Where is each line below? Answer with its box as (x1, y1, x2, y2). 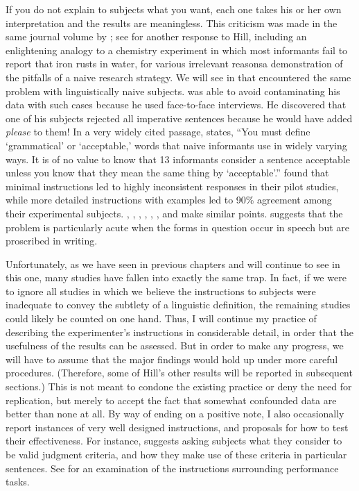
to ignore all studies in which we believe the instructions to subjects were (6, 283, 316, 298)
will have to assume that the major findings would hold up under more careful (6, 351, 338, 366)
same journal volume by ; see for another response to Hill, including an (6, 29, 307, 44)
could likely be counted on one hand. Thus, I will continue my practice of (6, 311, 317, 326)
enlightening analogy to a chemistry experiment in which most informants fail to (6, 42, 348, 57)
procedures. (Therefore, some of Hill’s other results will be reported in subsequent (6, 365, 353, 380)
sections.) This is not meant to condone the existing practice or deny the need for (6, 379, 352, 394)
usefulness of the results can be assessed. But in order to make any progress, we (6, 338, 344, 353)
